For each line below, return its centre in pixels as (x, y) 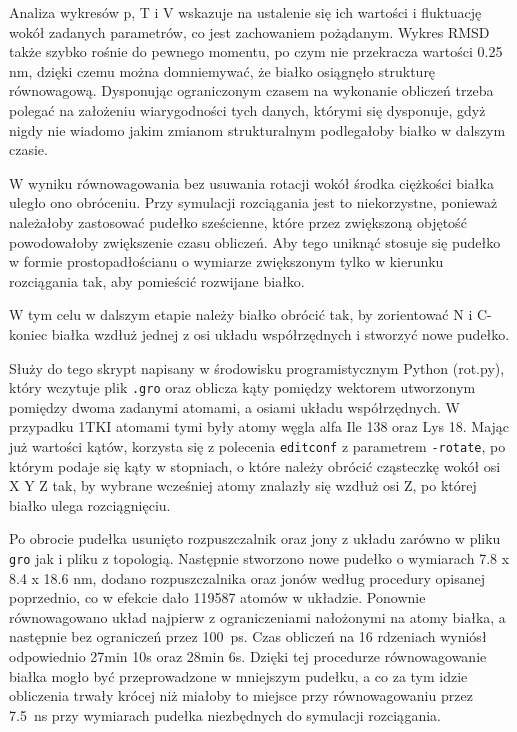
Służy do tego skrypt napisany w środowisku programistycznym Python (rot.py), (257, 367)
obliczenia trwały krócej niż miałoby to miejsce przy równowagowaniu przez (241, 695)
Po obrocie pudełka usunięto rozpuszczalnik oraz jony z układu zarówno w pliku (255, 538)
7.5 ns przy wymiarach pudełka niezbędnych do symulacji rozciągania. (225, 714)
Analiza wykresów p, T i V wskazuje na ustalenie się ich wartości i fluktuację (245, 12)
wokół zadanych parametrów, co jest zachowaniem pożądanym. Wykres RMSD (249, 31)
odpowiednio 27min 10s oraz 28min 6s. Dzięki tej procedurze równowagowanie (248, 656)
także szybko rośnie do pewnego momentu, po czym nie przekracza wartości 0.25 (256, 51)
